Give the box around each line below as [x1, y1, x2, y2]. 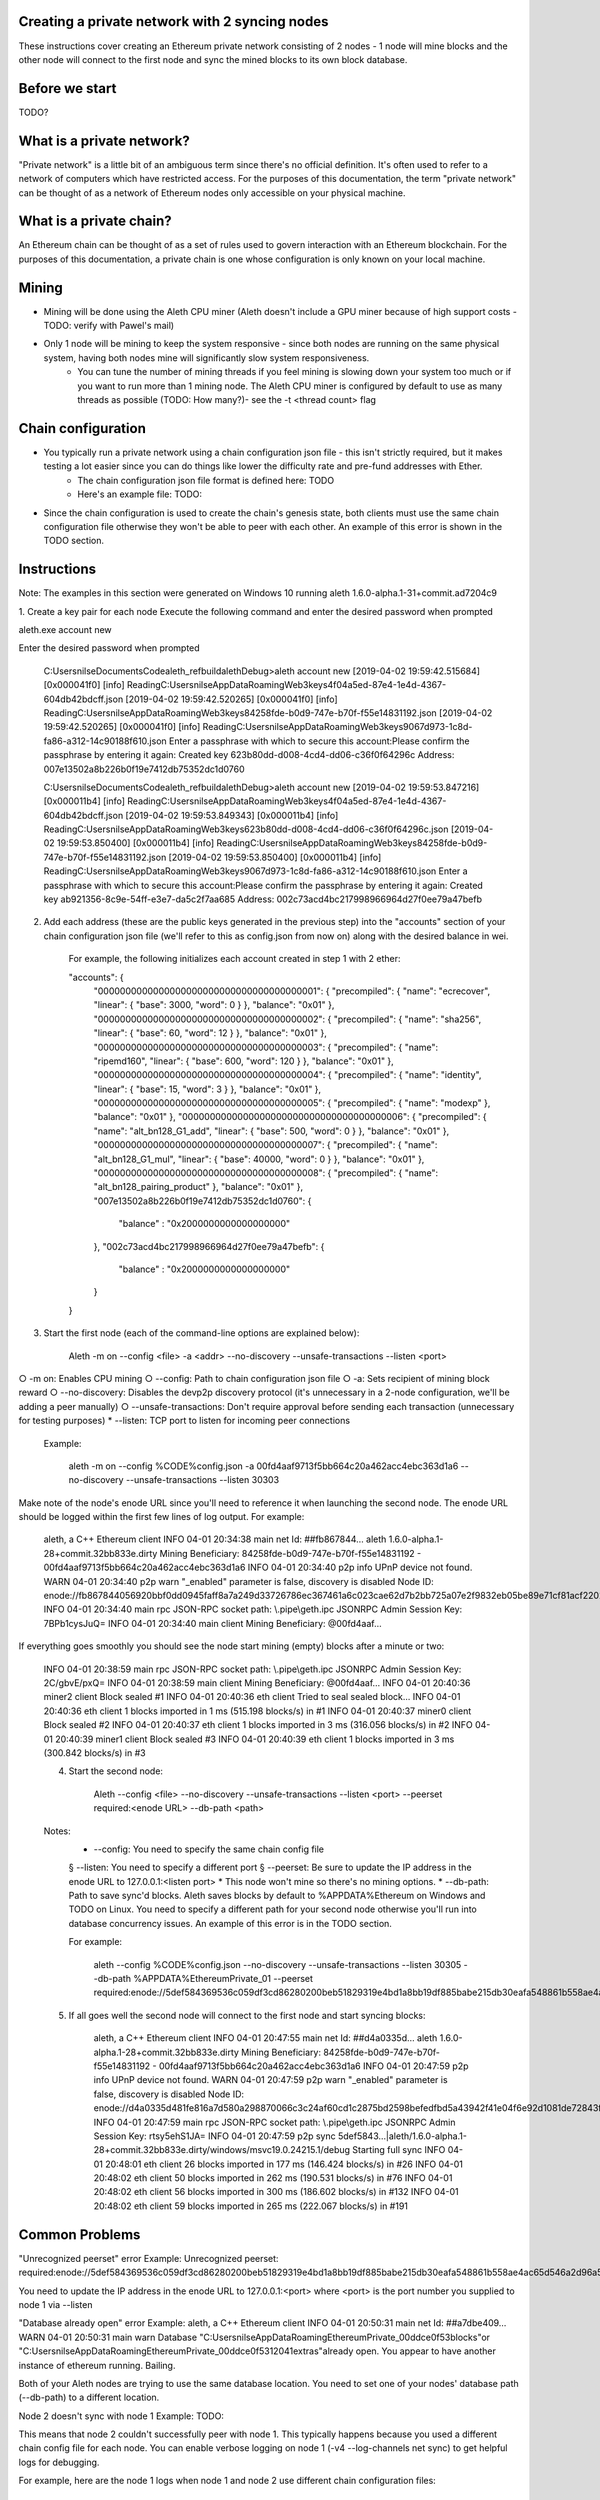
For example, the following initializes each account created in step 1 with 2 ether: [68, 953, 401, 965]
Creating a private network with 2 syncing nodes [18, 13, 329, 30]
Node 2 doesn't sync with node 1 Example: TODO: [18, 2410, 225, 2422]
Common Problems [18, 2226, 141, 2243]
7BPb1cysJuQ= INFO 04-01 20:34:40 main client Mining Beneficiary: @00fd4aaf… [43, 1617, 382, 1629]
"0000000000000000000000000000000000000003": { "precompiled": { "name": [93, 1041, 439, 1053]
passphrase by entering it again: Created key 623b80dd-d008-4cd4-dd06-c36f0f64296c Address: [43, 749, 455, 761]
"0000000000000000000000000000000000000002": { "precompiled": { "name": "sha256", [93, 1013, 482, 1025]
